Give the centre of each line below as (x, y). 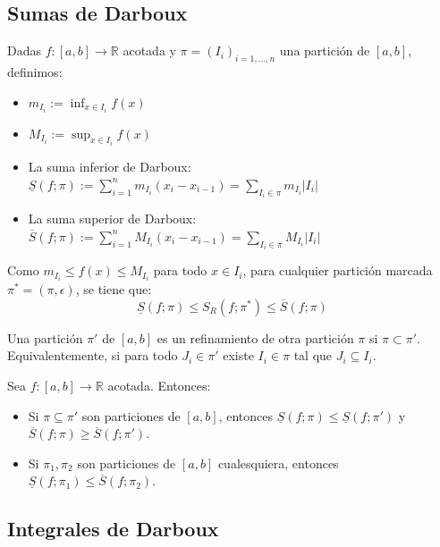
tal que (313, 355)
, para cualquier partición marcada (338, 270)
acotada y (149, 50)
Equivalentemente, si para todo (93, 355)
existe (238, 355)
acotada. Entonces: (159, 386)
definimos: (35, 72)
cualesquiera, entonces (278, 463)
